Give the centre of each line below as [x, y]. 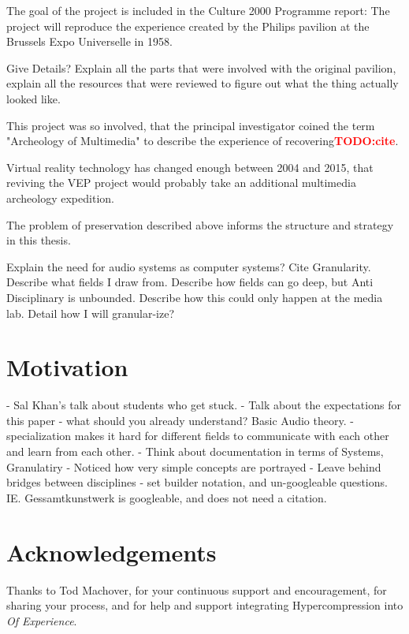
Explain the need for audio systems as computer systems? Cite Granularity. [189, 266]
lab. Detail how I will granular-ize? [90, 313]
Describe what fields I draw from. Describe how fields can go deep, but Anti [190, 282]
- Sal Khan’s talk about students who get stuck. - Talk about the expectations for [204, 405]
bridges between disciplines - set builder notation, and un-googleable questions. [197, 482]
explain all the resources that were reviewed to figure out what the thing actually [203, 83]
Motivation [67, 367]
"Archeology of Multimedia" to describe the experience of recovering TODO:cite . [203, 141]
